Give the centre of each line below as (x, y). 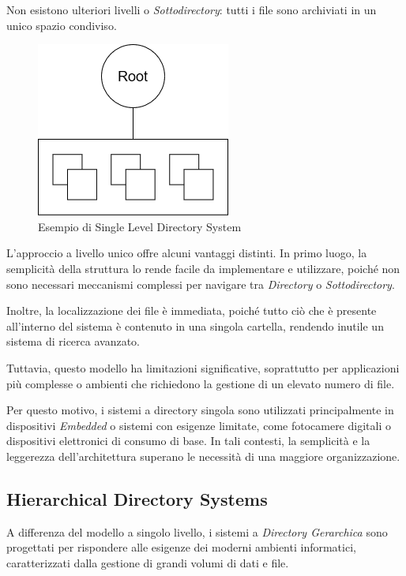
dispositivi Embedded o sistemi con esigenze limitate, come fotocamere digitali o (199, 425)
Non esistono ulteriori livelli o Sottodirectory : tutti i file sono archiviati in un (192, 9)
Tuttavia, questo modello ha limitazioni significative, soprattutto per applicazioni (203, 367)
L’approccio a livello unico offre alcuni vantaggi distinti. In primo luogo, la (187, 253)
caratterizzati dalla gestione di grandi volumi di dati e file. (148, 562)
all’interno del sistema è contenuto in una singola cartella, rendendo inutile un (195, 325)
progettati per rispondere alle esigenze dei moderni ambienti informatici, (181, 547)
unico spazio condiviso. (62, 25)
